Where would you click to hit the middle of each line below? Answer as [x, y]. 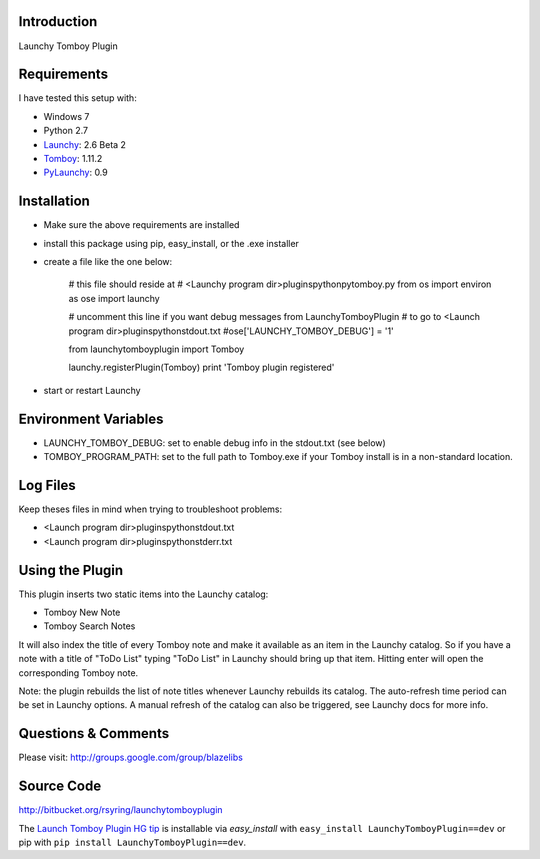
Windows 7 [66, 116]
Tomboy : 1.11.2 [73, 158]
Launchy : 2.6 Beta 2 [85, 144]
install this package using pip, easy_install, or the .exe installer [171, 243]
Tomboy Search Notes [89, 626]
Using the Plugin [71, 570]
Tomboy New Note [82, 612]
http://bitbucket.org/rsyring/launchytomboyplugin [121, 810]
